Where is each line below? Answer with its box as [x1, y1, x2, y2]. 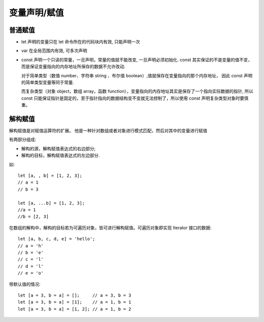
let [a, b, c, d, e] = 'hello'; [18, 236, 95, 242]
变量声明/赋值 [9, 7, 64, 18]
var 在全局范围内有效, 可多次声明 [21, 48, 88, 54]
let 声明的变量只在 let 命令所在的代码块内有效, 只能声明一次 [21, 39, 140, 45]
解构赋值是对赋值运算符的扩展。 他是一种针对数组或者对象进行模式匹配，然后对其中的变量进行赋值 [9, 128, 207, 134]
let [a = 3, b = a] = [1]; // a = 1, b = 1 [18, 300, 132, 305]
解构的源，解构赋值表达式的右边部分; [21, 146, 96, 151]
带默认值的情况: [9, 281, 41, 287]
